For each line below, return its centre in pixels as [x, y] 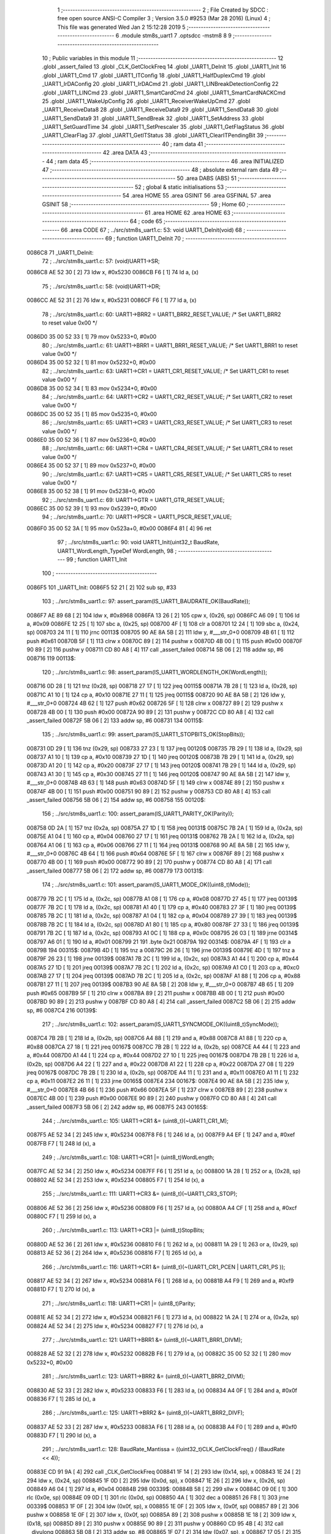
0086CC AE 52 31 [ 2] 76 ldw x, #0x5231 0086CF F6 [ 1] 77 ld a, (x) [112, 300]
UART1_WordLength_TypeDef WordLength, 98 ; [117, 551]
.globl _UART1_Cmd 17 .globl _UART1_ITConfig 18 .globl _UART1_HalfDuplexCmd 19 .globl [154, 75]
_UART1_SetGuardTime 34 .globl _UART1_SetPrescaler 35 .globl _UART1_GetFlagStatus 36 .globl [163, 127]
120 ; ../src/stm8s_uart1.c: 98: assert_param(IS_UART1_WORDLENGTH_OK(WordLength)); [155, 672]
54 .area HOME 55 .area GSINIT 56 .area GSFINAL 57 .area [197, 196]
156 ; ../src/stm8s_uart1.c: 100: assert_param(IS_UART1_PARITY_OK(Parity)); [138, 814]
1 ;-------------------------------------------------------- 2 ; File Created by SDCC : [163, 10]
